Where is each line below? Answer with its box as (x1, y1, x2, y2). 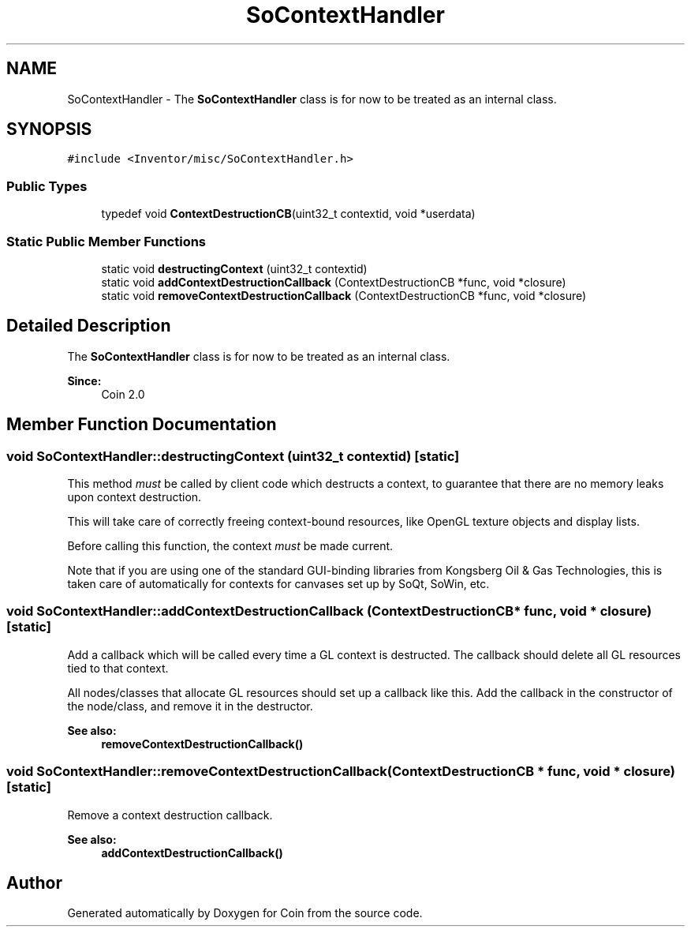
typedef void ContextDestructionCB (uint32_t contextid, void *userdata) (101, 207, 476, 221)
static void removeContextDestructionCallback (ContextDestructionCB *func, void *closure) (101, 288, 587, 302)
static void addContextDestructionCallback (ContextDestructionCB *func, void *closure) (101, 275, 566, 289)
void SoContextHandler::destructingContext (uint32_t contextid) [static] (6, 448, 460, 464)
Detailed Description (6, 316, 171, 336)
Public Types (6, 178, 88, 194)
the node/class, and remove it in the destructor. (67, 699, 313, 713)
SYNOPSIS (6, 119, 92, 140)
